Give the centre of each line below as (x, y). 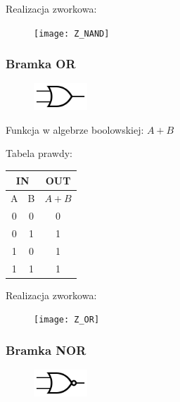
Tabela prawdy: (39, 153)
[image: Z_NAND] (72, 33)
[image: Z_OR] (67, 320)
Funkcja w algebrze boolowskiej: (75, 129)
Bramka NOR (46, 350)
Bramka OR (41, 64)
